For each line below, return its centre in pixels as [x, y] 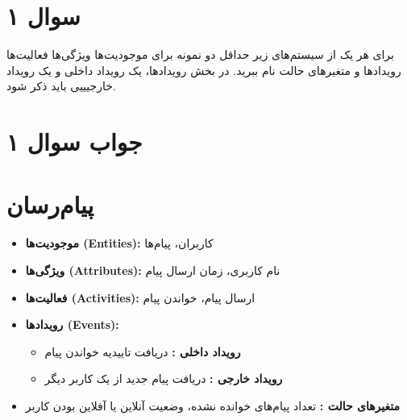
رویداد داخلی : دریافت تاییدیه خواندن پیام [143, 351]
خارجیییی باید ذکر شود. [61, 86]
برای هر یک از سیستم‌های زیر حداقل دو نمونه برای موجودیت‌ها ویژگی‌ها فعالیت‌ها [200, 54]
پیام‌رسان [50, 204]
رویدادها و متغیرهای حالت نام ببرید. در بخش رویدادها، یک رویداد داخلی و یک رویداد [204, 70]
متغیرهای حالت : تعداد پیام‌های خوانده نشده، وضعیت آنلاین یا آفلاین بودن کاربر [212, 405]
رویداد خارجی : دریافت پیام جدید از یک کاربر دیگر [164, 378]
